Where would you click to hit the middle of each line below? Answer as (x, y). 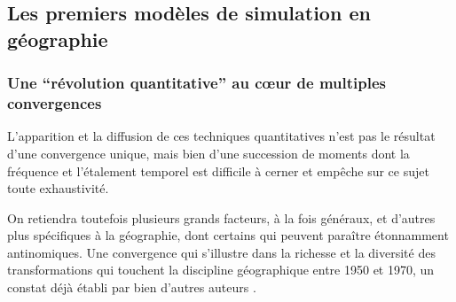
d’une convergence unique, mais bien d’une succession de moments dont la (208, 153)
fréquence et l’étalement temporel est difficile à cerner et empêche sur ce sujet (218, 170)
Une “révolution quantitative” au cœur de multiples (197, 83)
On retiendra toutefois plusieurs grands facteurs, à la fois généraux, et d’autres (221, 217)
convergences (55, 103)
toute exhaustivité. (58, 188)
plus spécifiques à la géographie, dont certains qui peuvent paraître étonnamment (228, 235)
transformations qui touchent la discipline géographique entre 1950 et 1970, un (221, 270)
